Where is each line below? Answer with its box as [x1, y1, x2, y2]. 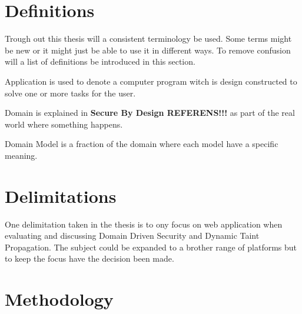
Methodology [5, 287, 114, 311]
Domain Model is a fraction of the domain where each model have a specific [5, 138, 278, 150]
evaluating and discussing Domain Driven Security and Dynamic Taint [5, 229, 260, 242]
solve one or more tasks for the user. [5, 86, 136, 99]
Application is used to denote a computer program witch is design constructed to [5, 75, 297, 87]
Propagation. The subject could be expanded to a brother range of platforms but [5, 240, 297, 253]
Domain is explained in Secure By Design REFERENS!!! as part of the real [5, 106, 295, 119]
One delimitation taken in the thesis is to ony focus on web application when [5, 218, 283, 230]
